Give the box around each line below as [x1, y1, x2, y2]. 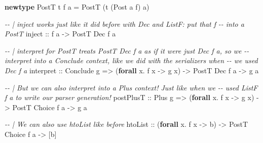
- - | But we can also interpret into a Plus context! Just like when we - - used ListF [5, 82, 258, 92]
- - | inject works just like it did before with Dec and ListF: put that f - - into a [5, 18, 244, 29]
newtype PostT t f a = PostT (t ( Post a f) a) [5, 2, 149, 12]
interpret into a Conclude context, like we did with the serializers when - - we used [5, 55, 258, 66]
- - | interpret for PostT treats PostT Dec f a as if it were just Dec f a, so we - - [5, 45, 249, 56]
